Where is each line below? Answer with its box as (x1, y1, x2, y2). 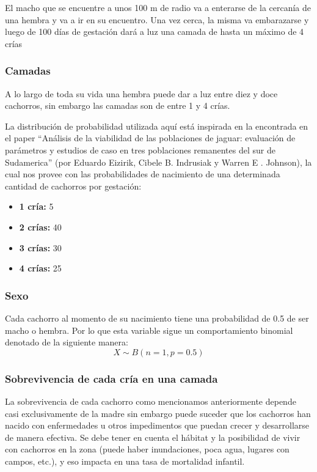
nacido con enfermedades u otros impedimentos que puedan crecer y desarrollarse (5, 419, 310, 432)
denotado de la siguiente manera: (5, 336, 128, 348)
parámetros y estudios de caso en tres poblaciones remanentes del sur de (5, 143, 275, 156)
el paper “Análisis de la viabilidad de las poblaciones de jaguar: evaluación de (5, 131, 296, 144)
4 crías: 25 (19, 262, 62, 275)
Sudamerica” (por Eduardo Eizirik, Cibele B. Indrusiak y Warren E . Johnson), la (5, 155, 312, 168)
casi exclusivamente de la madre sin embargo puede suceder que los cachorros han (5, 407, 311, 419)
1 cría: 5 (19, 200, 54, 213)
